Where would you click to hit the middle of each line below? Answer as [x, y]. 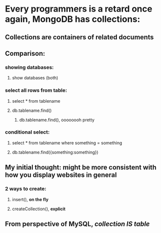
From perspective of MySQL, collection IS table [77, 224]
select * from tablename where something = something [67, 143]
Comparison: [25, 54]
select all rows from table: [36, 91]
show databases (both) [35, 78]
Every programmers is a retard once [79, 9]
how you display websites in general [61, 175]
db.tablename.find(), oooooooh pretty [57, 120]
